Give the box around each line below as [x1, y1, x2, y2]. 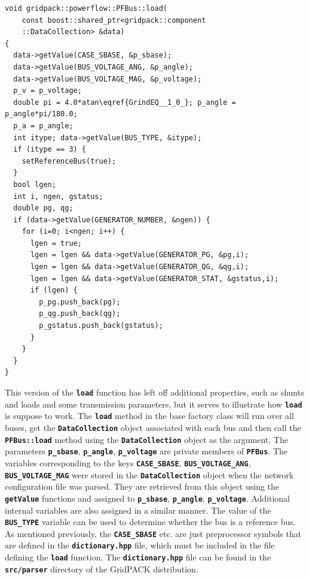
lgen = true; [30, 239, 82, 248]
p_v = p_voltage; [13, 86, 82, 95]
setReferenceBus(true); [22, 156, 117, 165]
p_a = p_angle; [13, 121, 74, 130]
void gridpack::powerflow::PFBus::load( [5, 4, 168, 13]
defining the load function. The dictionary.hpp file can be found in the [5, 551, 271, 563]
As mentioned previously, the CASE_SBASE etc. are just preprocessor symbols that [5, 527, 302, 539]
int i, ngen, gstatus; [13, 192, 103, 201]
